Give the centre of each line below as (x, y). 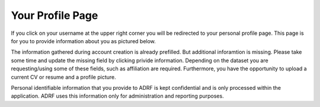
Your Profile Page (55, 15)
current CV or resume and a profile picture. (63, 77)
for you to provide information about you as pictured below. (84, 41)
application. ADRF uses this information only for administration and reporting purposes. (118, 96)
